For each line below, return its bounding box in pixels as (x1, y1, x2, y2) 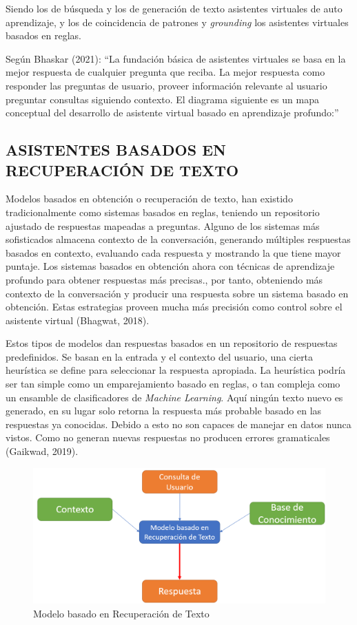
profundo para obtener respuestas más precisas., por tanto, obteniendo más (6, 272, 323, 286)
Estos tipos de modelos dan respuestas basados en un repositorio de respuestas (6, 336, 338, 350)
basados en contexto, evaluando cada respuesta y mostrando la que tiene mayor (6, 245, 341, 259)
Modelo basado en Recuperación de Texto (33, 606, 210, 620)
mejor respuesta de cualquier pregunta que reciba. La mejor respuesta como (6, 65, 325, 79)
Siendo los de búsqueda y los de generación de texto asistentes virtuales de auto (6, 1, 343, 15)
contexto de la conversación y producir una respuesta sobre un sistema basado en (6, 286, 349, 300)
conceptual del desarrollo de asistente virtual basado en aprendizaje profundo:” (6, 105, 339, 120)
